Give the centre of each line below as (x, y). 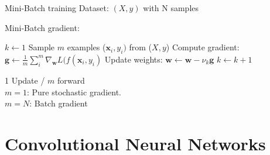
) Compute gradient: (203, 47)
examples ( (86, 47)
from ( (141, 47)
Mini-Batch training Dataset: (57, 8)
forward (71, 80)
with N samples (171, 8)
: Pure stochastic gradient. (74, 92)
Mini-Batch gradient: (42, 27)
